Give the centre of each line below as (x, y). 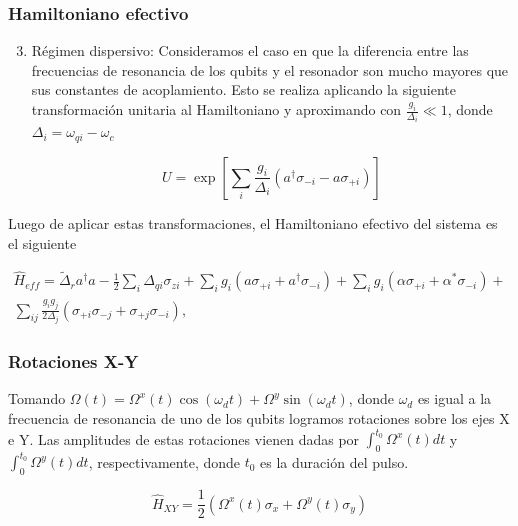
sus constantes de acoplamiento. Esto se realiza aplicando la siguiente (244, 89)
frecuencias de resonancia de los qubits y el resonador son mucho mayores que (270, 69)
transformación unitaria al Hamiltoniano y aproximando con (216, 109)
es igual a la (454, 398)
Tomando (37, 398)
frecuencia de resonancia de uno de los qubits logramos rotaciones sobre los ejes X (259, 417)
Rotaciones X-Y (73, 361)
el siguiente (42, 242)
